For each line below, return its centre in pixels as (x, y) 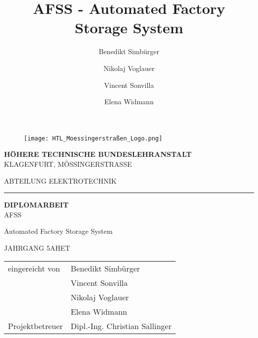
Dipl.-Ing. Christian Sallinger (121, 326)
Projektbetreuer (35, 326)
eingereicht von (34, 268)
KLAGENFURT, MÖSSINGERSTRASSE (68, 164)
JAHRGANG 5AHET (37, 247)
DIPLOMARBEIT (36, 205)
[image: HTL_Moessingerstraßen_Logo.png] (93, 138)
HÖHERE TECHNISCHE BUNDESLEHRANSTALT (98, 154)
